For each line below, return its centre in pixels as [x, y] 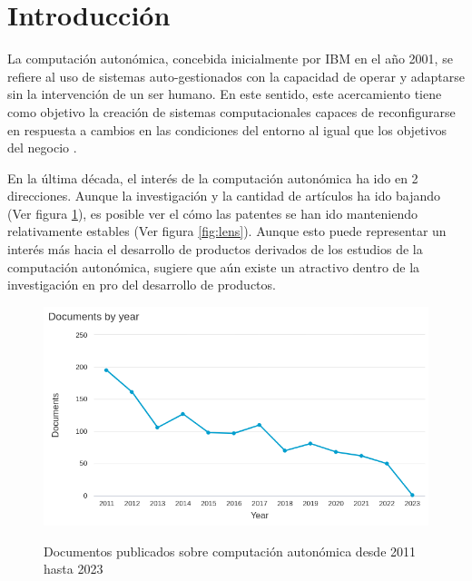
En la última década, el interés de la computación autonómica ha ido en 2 [213, 177]
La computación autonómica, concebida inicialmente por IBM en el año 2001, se [230, 59]
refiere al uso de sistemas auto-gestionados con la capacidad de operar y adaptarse [236, 76]
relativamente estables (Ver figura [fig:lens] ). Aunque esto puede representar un [227, 231]
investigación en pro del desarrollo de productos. [142, 285]
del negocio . [42, 148]
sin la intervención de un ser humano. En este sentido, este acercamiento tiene [225, 94]
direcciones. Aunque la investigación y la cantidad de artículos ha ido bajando [224, 196]
